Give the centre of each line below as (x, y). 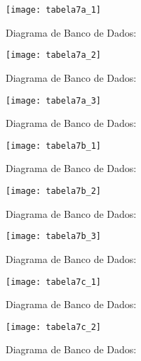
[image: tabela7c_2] (54, 327)
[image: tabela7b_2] (54, 191)
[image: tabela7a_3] (54, 100)
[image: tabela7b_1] (54, 146)
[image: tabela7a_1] (54, 10)
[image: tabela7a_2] (54, 55)
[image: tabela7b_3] (54, 237)
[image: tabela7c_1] (54, 282)
